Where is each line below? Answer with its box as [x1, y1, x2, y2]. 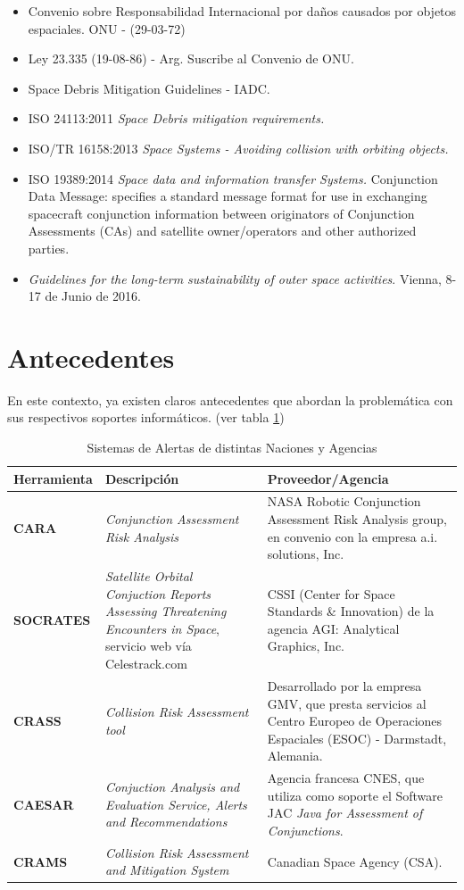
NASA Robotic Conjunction [267, 492, 421, 511]
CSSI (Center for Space [267, 584, 395, 603]
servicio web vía [104, 636, 192, 655]
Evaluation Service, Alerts [104, 794, 247, 813]
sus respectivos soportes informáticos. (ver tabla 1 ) [7, 408, 285, 427]
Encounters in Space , [104, 619, 220, 637]
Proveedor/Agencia [267, 469, 389, 487]
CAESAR [13, 794, 74, 813]
